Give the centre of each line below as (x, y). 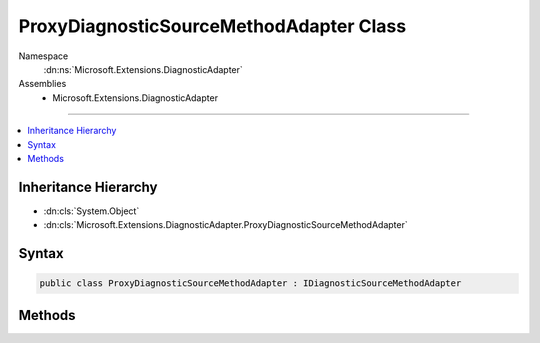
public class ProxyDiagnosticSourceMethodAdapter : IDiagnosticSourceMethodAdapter (250, 283)
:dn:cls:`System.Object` (91, 211)
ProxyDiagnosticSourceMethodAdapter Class (212, 26)
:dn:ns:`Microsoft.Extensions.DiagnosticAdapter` (143, 69)
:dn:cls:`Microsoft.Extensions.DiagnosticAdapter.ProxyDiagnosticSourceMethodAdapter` (226, 225)
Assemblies (42, 84)
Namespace (43, 56)
